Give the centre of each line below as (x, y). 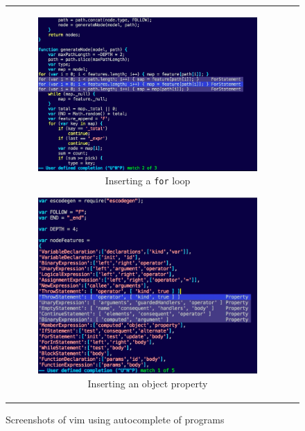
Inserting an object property (148, 383)
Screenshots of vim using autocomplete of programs (115, 419)
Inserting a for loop (148, 181)
